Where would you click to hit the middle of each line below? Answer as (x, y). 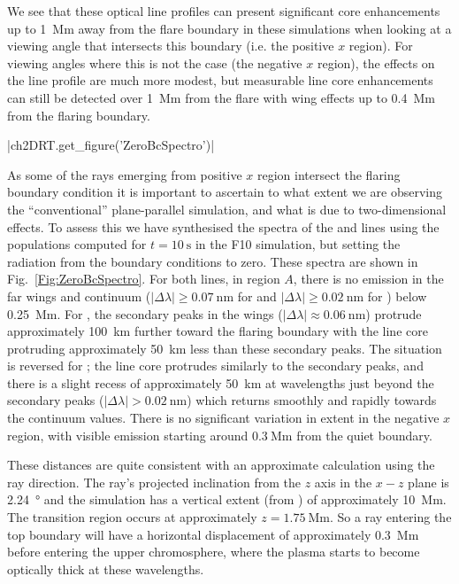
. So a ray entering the (391, 517)
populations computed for (77, 244)
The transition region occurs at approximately (132, 517)
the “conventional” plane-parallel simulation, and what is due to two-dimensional (227, 209)
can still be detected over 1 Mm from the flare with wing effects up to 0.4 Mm (221, 97)
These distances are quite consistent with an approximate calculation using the (221, 465)
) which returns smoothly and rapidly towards (312, 400)
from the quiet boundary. (364, 435)
